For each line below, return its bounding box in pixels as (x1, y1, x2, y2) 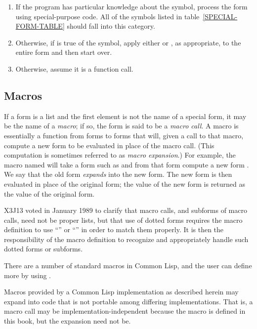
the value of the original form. (4, 188, 95, 199)
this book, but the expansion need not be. (4, 316, 131, 326)
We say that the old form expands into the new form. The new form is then (4, 169, 232, 179)
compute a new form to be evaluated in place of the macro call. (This (4, 140, 214, 150)
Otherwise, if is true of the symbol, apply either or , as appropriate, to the (15, 37, 241, 47)
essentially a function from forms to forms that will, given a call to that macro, (4, 130, 244, 140)
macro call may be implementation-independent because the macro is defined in (4, 306, 246, 316)
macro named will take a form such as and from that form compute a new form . (4, 159, 249, 169)
